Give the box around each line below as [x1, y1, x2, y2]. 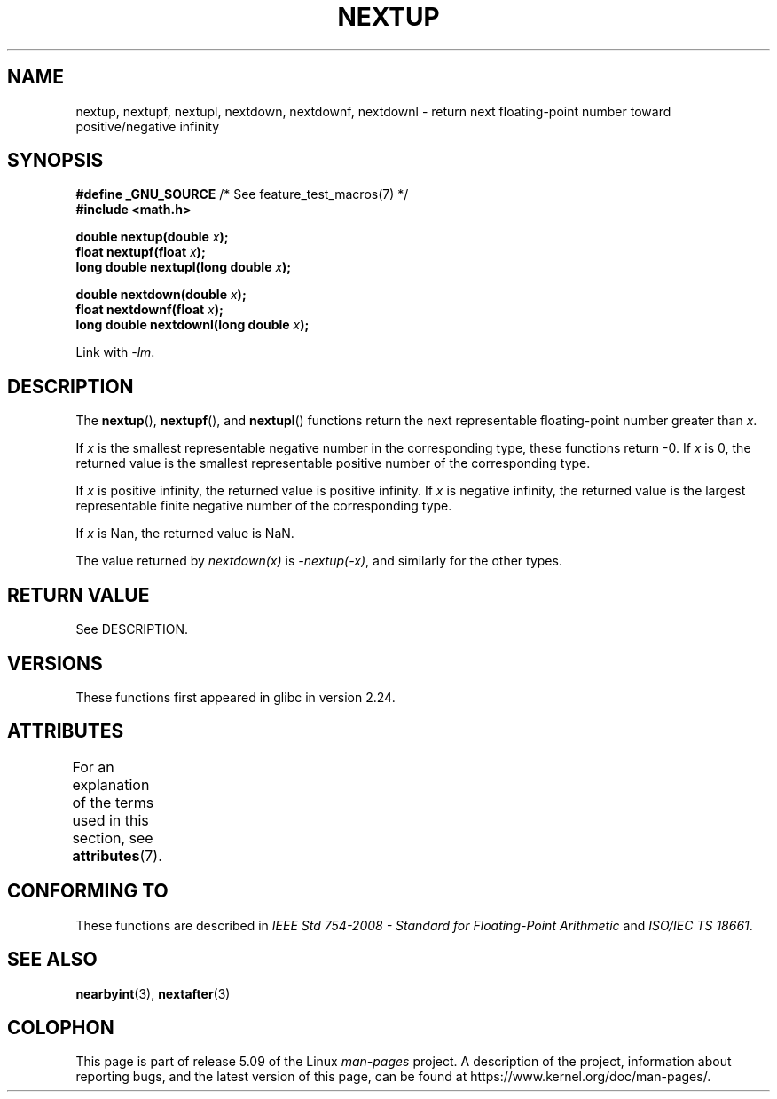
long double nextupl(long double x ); [75, 259, 292, 275]
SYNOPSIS [7, 149, 104, 172]
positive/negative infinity [75, 118, 220, 134]
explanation [72, 775, 150, 794]
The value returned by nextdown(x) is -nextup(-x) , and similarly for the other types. [75, 553, 562, 569]
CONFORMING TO [7, 880, 169, 903]
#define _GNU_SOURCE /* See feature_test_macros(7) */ [75, 186, 409, 202]
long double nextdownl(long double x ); [75, 317, 310, 333]
